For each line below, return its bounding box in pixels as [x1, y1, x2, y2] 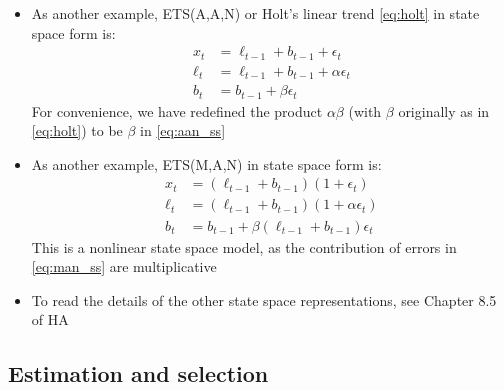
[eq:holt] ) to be [31, 120, 123, 141]
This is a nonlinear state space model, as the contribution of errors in [31, 236, 457, 257]
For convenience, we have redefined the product [31, 100, 323, 121]
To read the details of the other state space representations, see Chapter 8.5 [31, 289, 497, 310]
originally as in [398, 100, 490, 121]
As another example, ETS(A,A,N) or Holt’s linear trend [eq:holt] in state [31, 3, 480, 23]
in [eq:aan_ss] [140, 120, 226, 141]
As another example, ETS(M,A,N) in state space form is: [31, 153, 382, 174]
